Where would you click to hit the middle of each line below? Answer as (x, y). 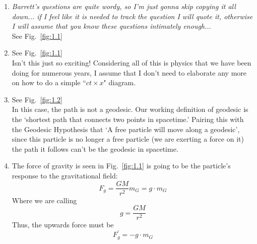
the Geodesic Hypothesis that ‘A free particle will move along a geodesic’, (126, 129)
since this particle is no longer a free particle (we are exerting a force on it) (128, 139)
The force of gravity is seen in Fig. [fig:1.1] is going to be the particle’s (121, 166)
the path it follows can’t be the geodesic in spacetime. (95, 148)
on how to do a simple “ (49, 82)
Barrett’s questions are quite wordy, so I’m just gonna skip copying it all (124, 6)
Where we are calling (44, 200)
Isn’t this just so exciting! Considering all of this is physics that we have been (132, 62)
